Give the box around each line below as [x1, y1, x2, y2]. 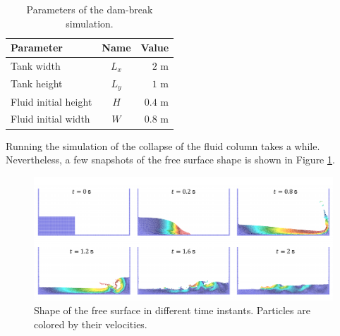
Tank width [11, 58, 61, 73]
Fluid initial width [11, 111, 90, 126]
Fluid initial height [11, 94, 92, 108]
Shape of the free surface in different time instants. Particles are [34, 303, 310, 318]
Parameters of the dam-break [26, 2, 153, 16]
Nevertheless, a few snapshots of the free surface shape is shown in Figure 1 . [6, 152, 335, 167]
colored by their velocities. [34, 316, 147, 331]
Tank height [11, 76, 63, 91]
